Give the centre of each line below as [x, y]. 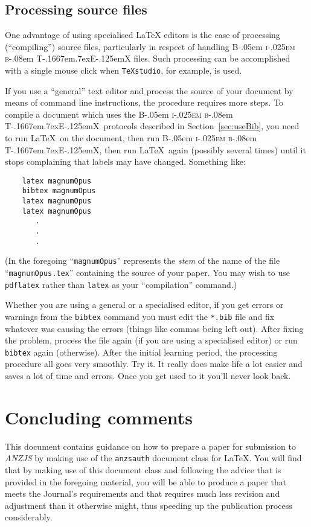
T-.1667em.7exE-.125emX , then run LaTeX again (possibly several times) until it [155, 149]
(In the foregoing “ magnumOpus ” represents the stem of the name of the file [143, 260]
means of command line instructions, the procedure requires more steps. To [144, 102]
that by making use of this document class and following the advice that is [143, 470]
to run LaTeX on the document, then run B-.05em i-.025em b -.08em [131, 138]
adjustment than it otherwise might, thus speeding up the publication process [149, 505]
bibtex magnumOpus [59, 191]
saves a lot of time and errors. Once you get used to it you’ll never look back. [148, 376]
